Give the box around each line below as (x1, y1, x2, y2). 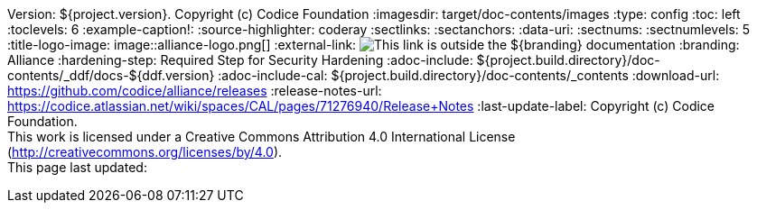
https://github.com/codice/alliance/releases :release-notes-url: (7, 83, 382, 98)
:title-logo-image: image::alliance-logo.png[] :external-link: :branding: (7, 37, 740, 52)
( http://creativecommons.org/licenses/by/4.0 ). (7, 144, 283, 160)
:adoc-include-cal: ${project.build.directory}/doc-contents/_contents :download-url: (218, 68, 720, 83)
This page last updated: (7, 160, 147, 175)
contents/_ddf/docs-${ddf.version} (7, 68, 215, 83)
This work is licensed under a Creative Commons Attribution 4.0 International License (7, 129, 516, 144)
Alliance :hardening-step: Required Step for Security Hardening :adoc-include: (7, 52, 473, 68)
